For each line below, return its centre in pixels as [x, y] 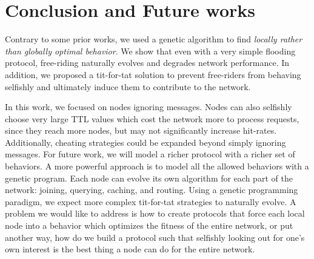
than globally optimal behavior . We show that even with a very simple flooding [150, 51]
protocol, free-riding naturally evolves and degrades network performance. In [147, 63]
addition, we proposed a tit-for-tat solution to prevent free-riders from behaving [153, 74]
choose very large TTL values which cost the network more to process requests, [152, 118]
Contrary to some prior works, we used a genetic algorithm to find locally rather [154, 39]
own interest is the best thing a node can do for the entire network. [130, 249]
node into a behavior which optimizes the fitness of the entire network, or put [149, 225]
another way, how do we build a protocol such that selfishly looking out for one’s [155, 237]
